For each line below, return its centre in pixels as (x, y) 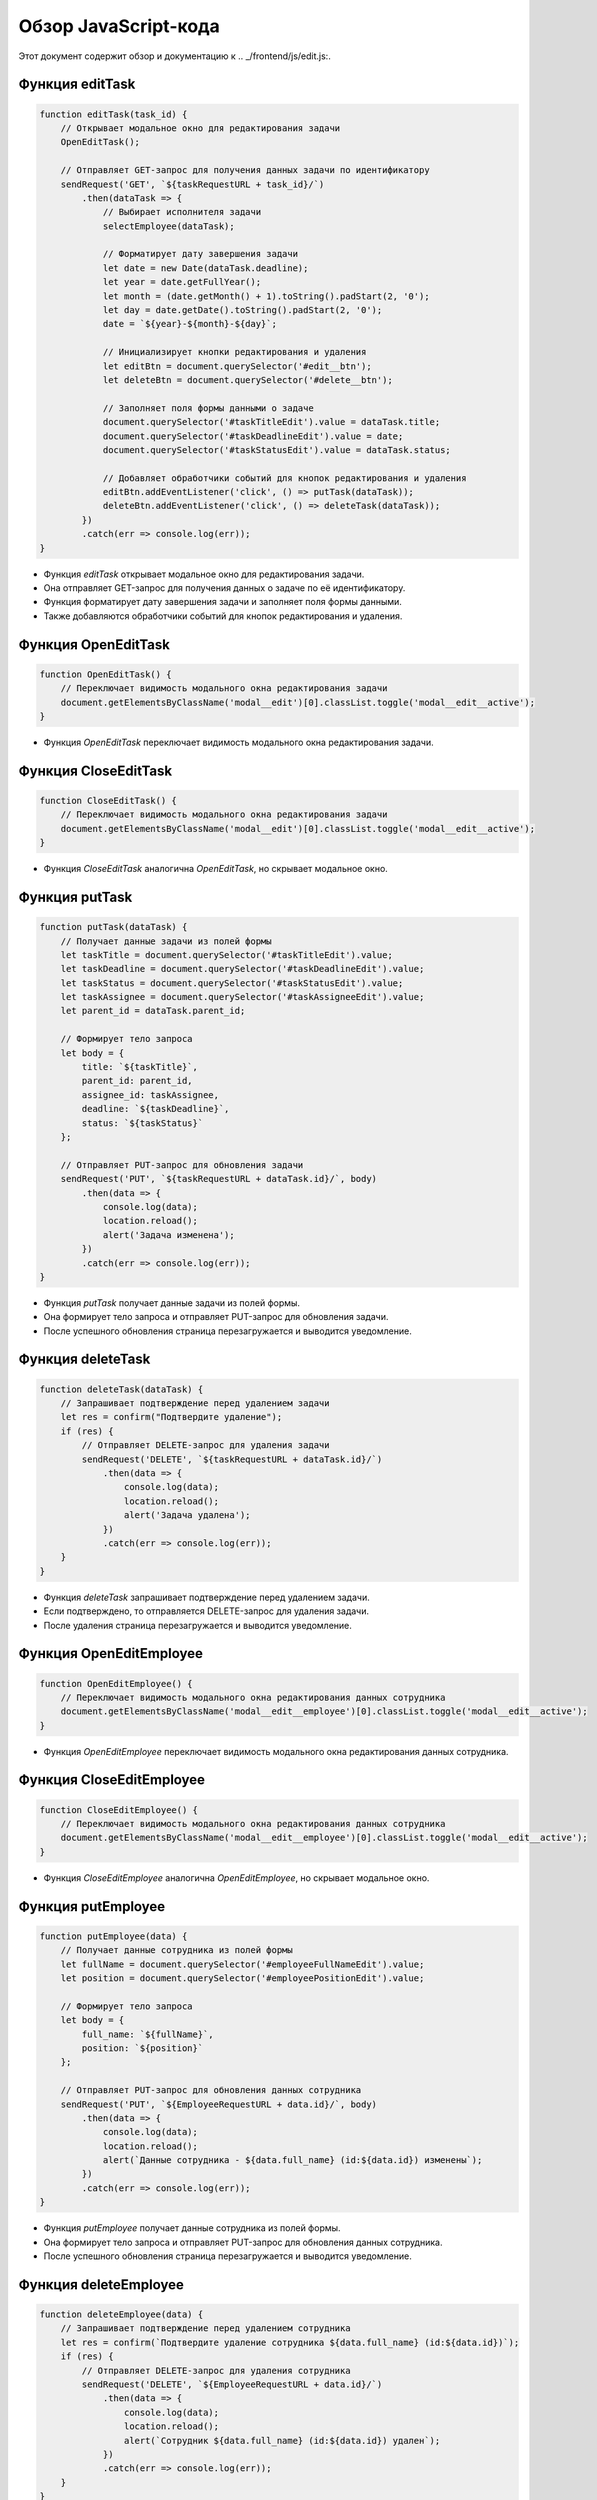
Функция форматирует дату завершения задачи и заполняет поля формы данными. (222, 602)
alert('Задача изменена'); (168, 1234)
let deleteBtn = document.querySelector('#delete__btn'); (248, 379)
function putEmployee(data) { (113, 1936)
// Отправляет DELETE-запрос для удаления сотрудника (216, 2370)
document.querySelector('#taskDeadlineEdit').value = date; (253, 436)
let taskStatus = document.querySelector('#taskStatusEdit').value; (232, 983)
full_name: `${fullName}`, (147, 2034)
